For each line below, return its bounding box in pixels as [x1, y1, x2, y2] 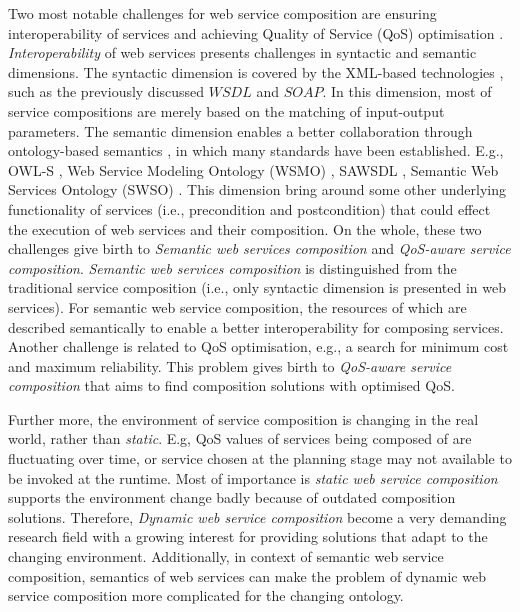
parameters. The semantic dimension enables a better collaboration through [8, 120, 473, 141]
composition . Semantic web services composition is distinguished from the [8, 257, 457, 278]
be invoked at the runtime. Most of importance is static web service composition [8, 467, 498, 488]
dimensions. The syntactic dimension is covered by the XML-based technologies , [8, 61, 504, 82]
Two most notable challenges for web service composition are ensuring [8, 3, 437, 23]
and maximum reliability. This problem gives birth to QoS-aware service [8, 355, 452, 376]
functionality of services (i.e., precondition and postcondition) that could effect [8, 198, 491, 219]
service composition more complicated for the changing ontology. [8, 585, 404, 606]
